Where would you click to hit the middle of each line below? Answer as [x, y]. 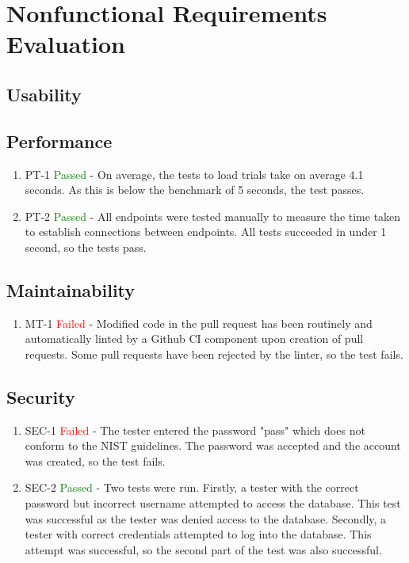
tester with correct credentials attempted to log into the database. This [198, 534]
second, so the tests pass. [86, 247]
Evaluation [66, 44]
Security [41, 396]
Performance [59, 141]
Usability [44, 94]
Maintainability [71, 289]
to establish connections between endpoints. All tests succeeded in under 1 [206, 232]
